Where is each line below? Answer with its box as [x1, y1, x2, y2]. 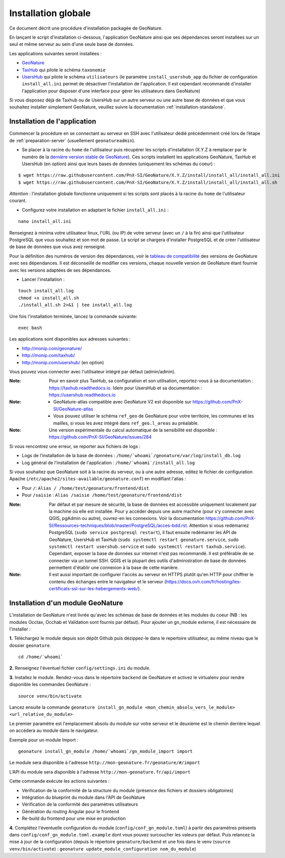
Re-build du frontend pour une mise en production [22, 815, 126, 821]
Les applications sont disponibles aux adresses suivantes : [9, 336, 130, 342]
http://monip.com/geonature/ [22, 345, 82, 351]
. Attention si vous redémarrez [186, 522, 249, 528]
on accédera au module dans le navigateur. [9, 727, 99, 733]
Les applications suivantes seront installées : [9, 50, 102, 56]
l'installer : [9, 626, 31, 632]
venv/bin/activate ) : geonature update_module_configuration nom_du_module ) [9, 845, 197, 851]
